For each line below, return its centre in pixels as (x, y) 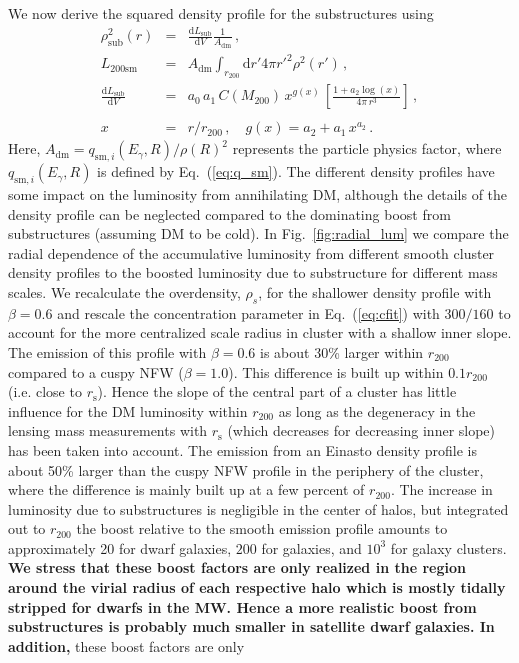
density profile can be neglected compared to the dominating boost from (229, 213)
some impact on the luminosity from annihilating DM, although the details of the (258, 194)
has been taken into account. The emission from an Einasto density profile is (242, 449)
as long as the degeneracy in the (377, 410)
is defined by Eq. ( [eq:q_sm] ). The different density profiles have (296, 171)
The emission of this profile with (107, 351)
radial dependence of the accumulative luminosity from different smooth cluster (251, 252)
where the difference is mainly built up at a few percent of (186, 489)
